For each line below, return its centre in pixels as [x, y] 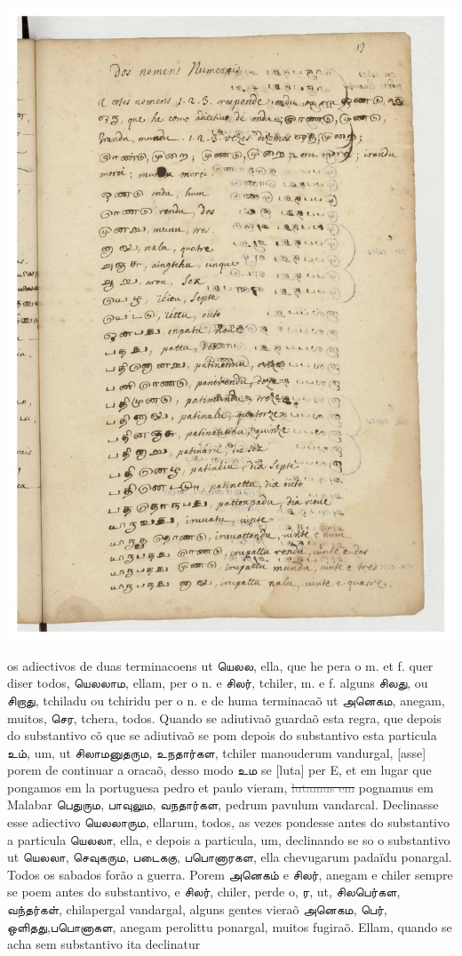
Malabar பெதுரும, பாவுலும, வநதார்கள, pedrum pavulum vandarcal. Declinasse [223, 805]
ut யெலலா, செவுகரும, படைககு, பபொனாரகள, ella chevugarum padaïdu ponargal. [230, 857]
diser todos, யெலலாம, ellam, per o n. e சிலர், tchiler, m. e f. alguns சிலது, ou [218, 683]
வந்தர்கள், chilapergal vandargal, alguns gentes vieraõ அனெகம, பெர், [197, 909]
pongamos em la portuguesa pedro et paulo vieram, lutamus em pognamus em [220, 787]
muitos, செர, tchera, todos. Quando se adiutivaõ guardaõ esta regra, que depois [224, 717]
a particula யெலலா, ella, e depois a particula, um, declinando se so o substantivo [229, 839]
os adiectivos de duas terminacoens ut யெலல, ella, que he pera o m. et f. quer [220, 665]
